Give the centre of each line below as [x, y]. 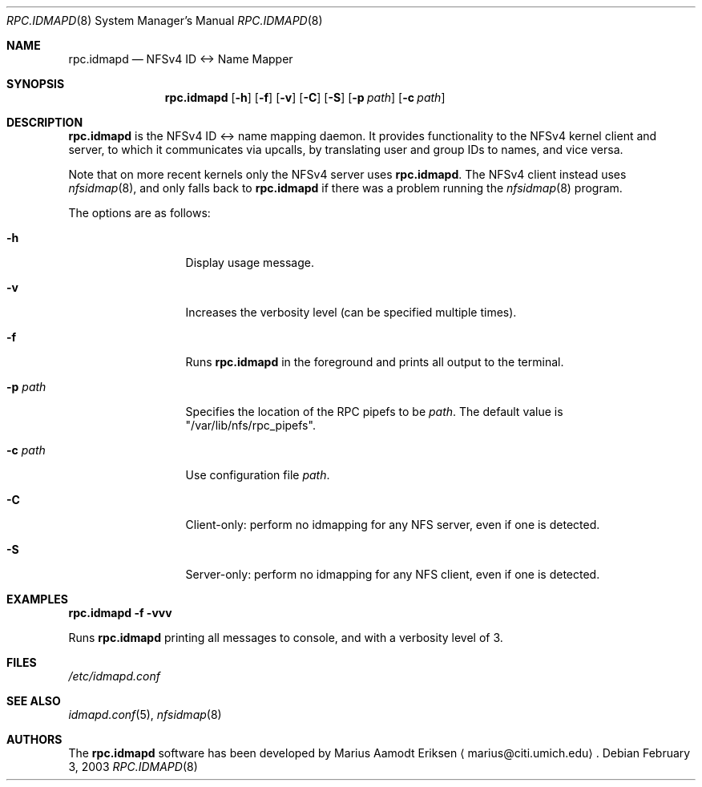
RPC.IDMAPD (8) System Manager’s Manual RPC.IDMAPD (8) [165, 20]
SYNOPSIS [36, 84]
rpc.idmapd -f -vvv [120, 613]
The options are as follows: [139, 213]
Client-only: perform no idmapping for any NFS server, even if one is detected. [393, 525]
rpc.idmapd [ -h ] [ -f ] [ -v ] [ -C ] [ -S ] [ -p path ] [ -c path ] [305, 97]
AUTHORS [34, 739]
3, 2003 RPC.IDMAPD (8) [133, 767]
